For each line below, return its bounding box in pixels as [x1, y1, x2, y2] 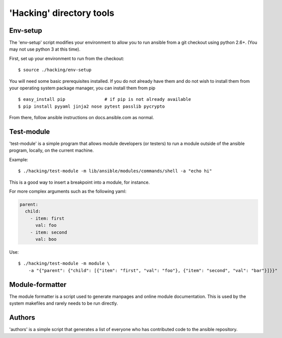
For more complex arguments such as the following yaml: [9, 189, 127, 195]
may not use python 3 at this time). [9, 46, 81, 52]
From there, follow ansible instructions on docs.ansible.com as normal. [9, 115, 154, 121]
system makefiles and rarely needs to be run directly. [9, 300, 118, 306]
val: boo [35, 236, 57, 242]
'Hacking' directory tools [9, 7, 114, 18]
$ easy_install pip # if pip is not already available [18, 97, 191, 102]
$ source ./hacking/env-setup [18, 67, 92, 73]
